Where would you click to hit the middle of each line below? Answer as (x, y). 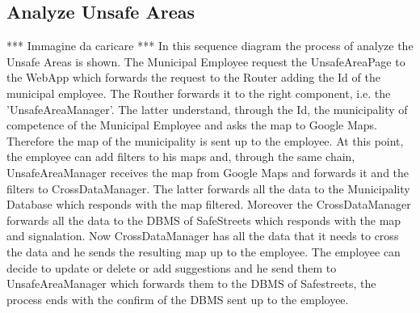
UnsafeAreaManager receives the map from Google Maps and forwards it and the (208, 172)
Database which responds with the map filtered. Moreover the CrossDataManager (209, 204)
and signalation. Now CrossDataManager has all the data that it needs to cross (203, 236)
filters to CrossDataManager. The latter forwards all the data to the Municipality (208, 188)
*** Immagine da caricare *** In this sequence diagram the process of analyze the (210, 46)
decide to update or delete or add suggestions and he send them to (172, 267)
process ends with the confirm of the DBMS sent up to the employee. (178, 299)
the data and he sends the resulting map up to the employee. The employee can (204, 251)
